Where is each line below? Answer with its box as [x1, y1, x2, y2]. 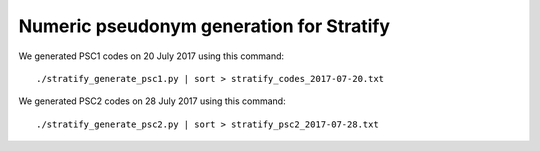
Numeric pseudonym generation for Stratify [18, 15, 390, 37]
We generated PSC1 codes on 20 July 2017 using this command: [18, 50, 285, 62]
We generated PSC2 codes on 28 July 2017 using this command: [18, 95, 286, 107]
